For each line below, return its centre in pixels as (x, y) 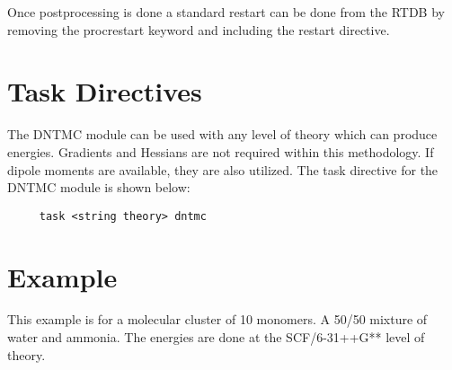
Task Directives (105, 91)
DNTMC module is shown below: (99, 187)
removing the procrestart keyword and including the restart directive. (199, 29)
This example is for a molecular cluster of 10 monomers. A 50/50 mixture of (217, 319)
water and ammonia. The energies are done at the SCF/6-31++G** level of (216, 337)
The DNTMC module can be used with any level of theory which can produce (222, 134)
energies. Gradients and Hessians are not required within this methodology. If (221, 151)
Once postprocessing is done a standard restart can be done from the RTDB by (226, 12)
